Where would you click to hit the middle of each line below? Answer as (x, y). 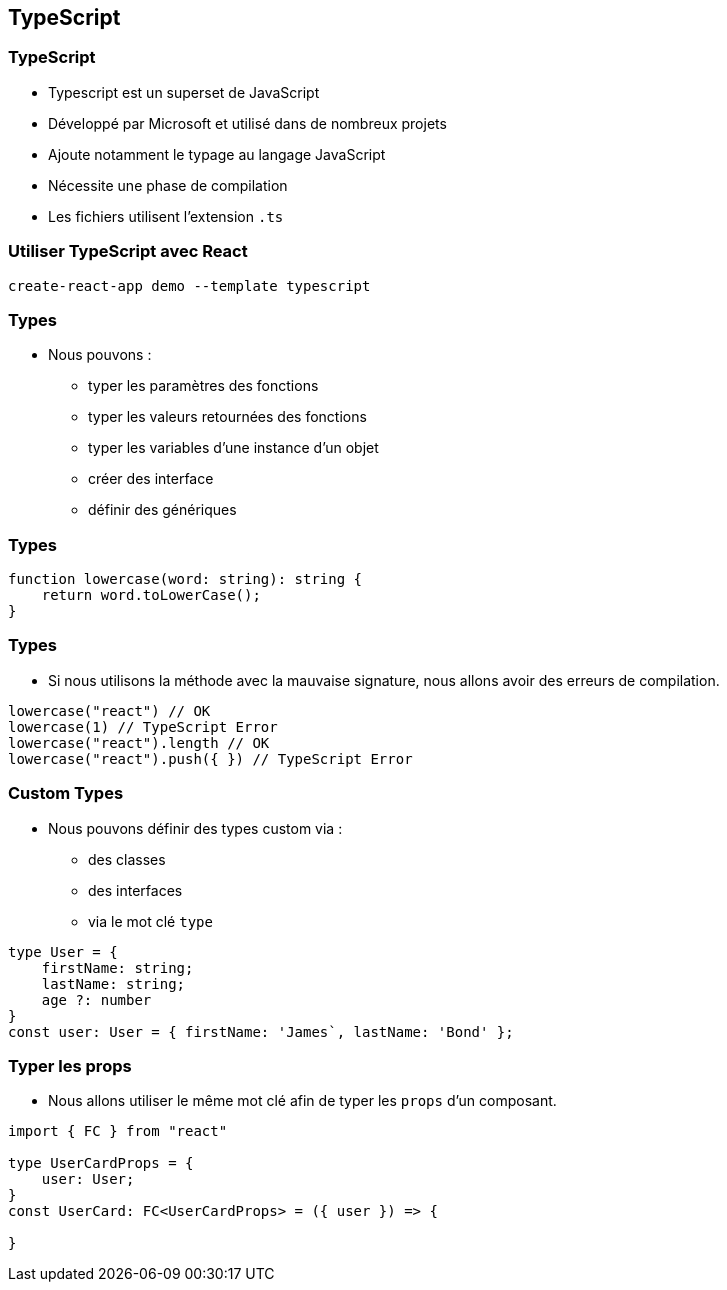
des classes (127, 859)
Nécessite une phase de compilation (168, 185)
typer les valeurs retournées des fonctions (227, 417)
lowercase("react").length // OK (139, 742)
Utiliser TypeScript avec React (128, 251)
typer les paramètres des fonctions (203, 386)
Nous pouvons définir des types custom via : (195, 828)
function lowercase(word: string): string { (185, 579)
